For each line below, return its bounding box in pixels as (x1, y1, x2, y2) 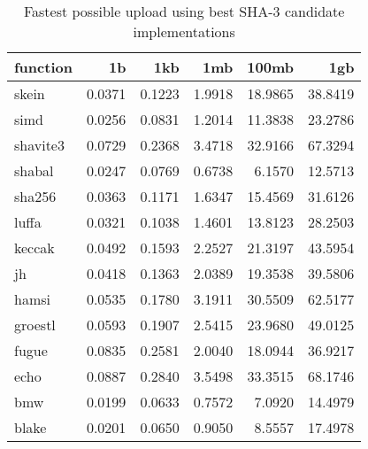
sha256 (14, 186, 57, 206)
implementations (133, 21, 235, 42)
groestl (14, 314, 56, 335)
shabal (14, 160, 54, 181)
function (14, 57, 73, 77)
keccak (14, 237, 55, 258)
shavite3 (14, 135, 65, 155)
